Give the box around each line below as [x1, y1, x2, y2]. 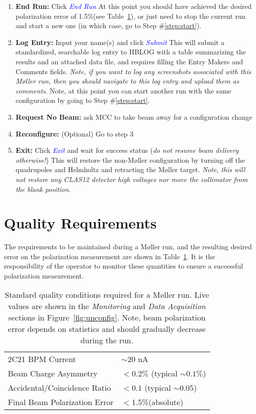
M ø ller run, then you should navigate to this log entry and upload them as [15, 76, 239, 86]
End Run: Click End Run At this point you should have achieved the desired [15, 1, 252, 11]
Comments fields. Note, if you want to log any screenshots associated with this [15, 66, 251, 76]
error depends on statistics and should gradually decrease [8, 322, 206, 334]
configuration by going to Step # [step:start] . [15, 95, 150, 105]
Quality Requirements [4, 213, 157, 233]
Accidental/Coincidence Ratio [8, 381, 111, 393]
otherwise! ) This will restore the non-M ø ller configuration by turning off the [15, 154, 245, 165]
